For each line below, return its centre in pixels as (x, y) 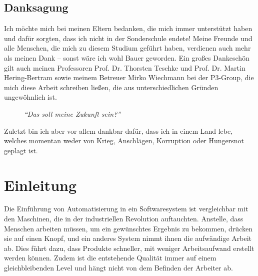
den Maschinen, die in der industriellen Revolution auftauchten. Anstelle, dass (124, 219)
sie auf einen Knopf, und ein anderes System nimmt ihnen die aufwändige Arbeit (128, 238)
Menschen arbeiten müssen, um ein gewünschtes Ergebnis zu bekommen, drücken (128, 228)
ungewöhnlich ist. (30, 97)
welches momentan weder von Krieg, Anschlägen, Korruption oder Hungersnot (124, 141)
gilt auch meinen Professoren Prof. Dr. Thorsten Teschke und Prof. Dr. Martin (125, 67)
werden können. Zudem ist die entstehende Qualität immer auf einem (110, 258)
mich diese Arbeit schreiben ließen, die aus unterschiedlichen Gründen (111, 87)
